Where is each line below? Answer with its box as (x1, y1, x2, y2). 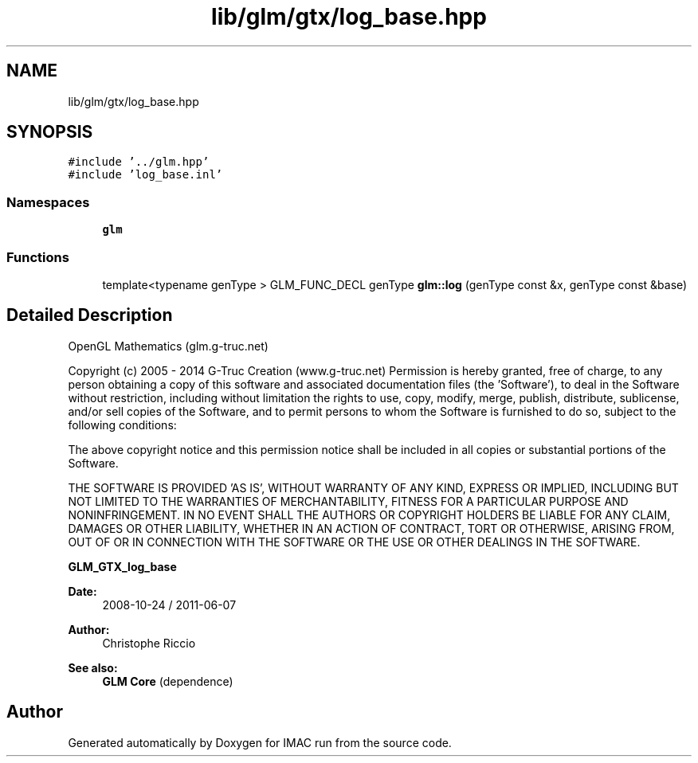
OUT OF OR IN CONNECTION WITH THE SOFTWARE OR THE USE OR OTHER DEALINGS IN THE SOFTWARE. (68, 534, 641, 549)
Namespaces (6, 194, 90, 210)
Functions (6, 248, 69, 265)
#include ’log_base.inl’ (68, 168, 223, 182)
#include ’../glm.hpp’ (68, 155, 210, 169)
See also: (68, 660, 118, 675)
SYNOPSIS (6, 122, 93, 143)
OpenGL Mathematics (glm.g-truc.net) (68, 338, 269, 353)
